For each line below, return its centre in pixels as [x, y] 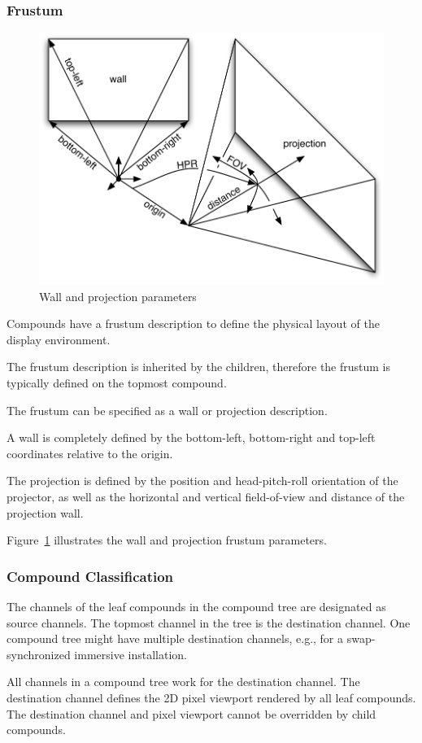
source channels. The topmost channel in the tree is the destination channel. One [209, 622]
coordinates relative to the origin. [90, 453]
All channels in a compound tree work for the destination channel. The [183, 682]
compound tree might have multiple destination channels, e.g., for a [175, 638]
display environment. [59, 339]
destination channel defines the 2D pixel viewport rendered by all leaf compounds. [211, 697]
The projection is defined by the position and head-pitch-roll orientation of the [202, 481]
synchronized [39, 654]
